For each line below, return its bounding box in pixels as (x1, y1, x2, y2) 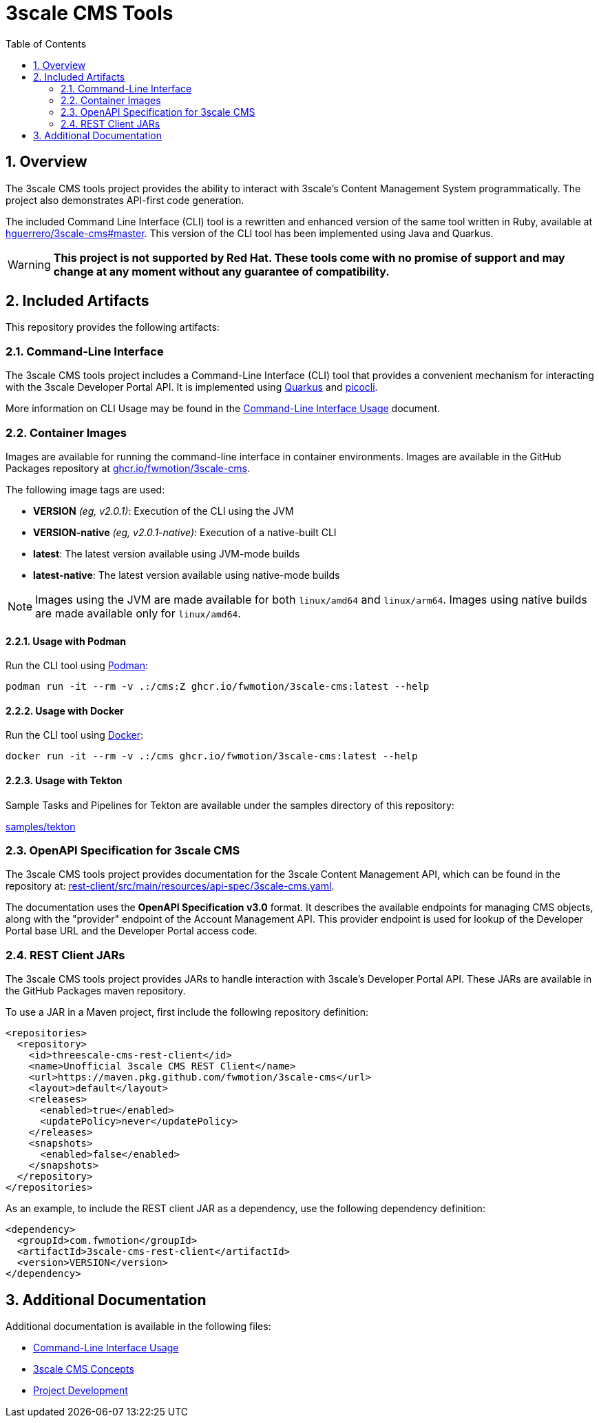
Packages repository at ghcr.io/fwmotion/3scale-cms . (6, 462, 250, 474)
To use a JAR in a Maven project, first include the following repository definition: (6, 1006, 369, 1018)
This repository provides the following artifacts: (6, 321, 220, 334)
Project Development (33, 1384, 128, 1396)
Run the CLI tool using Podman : (6, 659, 148, 672)
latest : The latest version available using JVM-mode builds (33, 547, 300, 560)
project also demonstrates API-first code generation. (6, 194, 244, 206)
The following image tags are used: (6, 483, 165, 495)
